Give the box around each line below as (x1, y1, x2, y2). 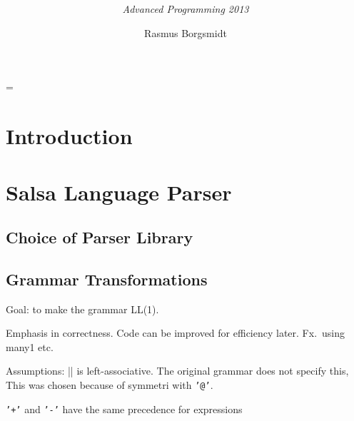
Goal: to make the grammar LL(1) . (6, 301, 159, 316)
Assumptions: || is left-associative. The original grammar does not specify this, (6, 363, 349, 378)
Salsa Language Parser (6, 177, 232, 206)
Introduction (6, 121, 133, 151)
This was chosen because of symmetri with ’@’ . (6, 377, 213, 392)
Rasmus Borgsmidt (144, 25, 227, 40)
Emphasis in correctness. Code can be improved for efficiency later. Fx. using (6, 325, 345, 340)
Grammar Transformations (6, 268, 208, 290)
